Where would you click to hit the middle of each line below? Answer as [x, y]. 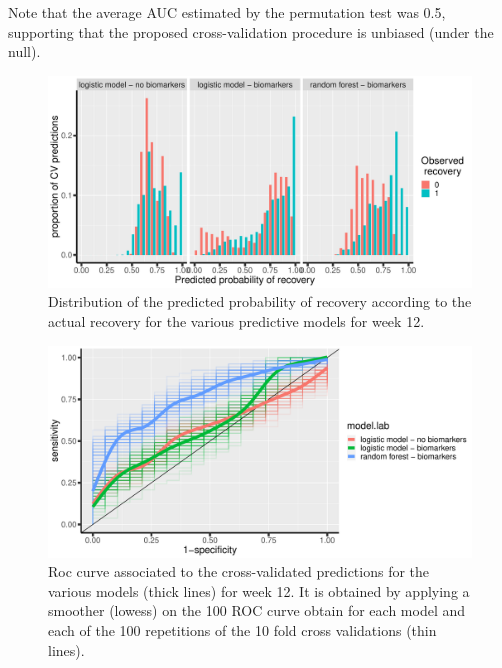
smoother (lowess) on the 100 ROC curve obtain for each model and [257, 610]
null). [24, 51]
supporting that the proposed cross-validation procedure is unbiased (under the [251, 31]
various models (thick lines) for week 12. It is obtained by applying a [259, 590]
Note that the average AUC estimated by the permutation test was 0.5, [227, 12]
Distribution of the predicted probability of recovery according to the [260, 301]
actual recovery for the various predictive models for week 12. [236, 320]
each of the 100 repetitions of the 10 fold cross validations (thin [242, 629]
